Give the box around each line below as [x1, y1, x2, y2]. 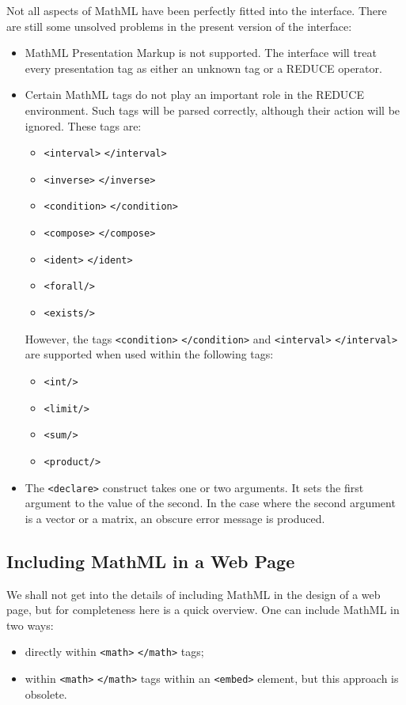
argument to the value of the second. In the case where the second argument [25, 495, 396, 511]
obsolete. [25, 685, 67, 702]
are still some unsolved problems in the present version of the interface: [6, 17, 352, 34]
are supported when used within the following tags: [25, 346, 274, 362]
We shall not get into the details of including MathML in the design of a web [6, 586, 381, 602]
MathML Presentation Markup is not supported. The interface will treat [25, 44, 377, 61]
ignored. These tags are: [25, 117, 142, 134]
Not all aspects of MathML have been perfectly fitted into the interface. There [6, 2, 387, 18]
